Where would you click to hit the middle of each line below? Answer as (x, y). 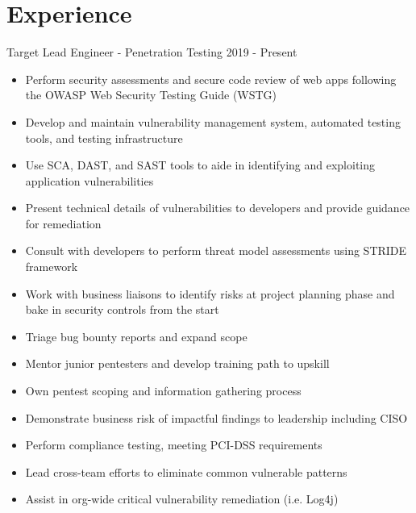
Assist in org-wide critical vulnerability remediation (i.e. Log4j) (182, 499)
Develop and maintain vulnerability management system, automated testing (213, 121)
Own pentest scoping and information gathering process (163, 391)
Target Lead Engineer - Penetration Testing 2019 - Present (152, 52)
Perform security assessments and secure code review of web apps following (211, 79)
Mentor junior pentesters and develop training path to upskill (177, 363)
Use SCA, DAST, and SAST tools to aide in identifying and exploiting (200, 165)
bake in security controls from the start (122, 309)
